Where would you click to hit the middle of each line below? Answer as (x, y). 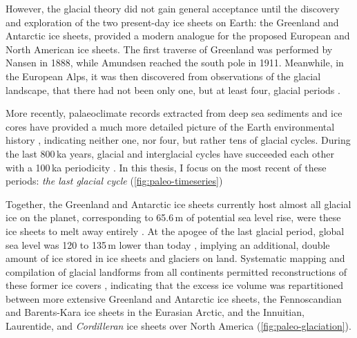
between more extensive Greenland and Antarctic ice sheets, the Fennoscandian (174, 298)
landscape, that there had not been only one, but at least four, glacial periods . (173, 90)
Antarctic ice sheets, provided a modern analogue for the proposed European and (178, 36)
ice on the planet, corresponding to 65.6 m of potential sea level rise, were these (173, 217)
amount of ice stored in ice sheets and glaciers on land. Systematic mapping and (175, 258)
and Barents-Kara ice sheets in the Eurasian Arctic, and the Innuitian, (155, 312)
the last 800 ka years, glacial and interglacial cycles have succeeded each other (170, 153)
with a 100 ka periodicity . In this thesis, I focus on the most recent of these (166, 167)
